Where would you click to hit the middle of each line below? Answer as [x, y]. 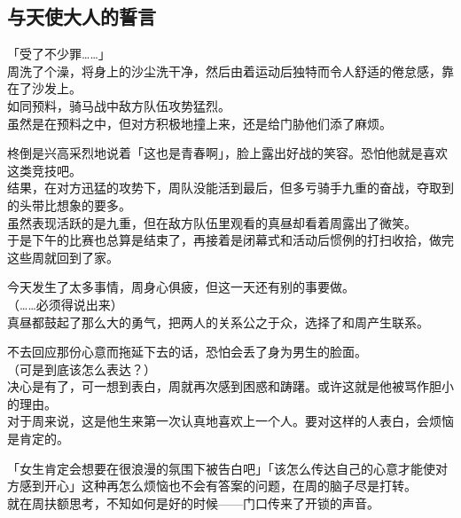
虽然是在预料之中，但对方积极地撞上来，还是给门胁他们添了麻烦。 [199, 123]
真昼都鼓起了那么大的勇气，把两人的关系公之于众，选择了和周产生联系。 [218, 322]
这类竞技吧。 [44, 170]
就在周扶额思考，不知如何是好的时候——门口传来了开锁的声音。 [193, 502]
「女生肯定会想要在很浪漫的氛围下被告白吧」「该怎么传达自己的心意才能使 [221, 468]
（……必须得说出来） [65, 304]
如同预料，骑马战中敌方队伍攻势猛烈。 [119, 105]
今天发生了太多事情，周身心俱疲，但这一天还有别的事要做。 [181, 287]
